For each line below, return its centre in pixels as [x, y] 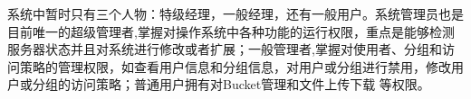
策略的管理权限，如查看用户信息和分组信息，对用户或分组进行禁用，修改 [235, 66]
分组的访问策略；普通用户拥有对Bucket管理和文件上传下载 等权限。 [231, 84]
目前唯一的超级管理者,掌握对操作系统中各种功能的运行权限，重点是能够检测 [231, 31]
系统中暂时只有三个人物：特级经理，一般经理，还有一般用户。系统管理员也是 [235, 13]
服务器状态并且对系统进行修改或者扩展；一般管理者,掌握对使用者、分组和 [225, 49]
